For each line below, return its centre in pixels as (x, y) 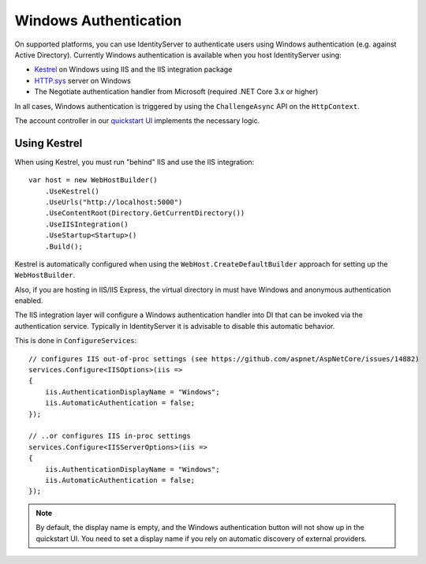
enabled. (29, 301)
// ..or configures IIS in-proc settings (110, 436)
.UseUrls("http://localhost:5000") (114, 202)
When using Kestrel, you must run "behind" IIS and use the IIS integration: (135, 162)
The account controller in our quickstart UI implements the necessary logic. (137, 120)
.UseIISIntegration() (87, 224)
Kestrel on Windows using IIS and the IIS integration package (133, 69)
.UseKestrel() (72, 191)
